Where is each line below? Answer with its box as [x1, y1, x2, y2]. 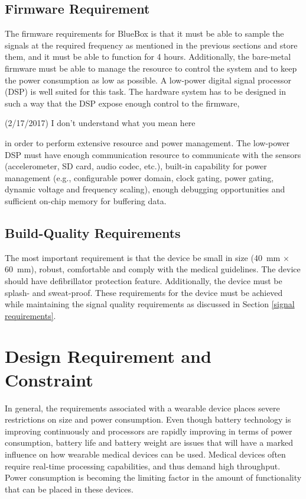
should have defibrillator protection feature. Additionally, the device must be [5, 274, 282, 286]
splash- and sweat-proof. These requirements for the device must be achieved [5, 286, 283, 298]
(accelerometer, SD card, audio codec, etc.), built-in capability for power [5, 160, 267, 172]
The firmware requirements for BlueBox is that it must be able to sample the [5, 27, 284, 40]
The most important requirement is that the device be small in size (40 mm [5, 251, 281, 263]
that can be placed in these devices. [5, 482, 134, 495]
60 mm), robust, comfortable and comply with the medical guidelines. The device [5, 263, 301, 275]
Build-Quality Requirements [5, 223, 181, 242]
